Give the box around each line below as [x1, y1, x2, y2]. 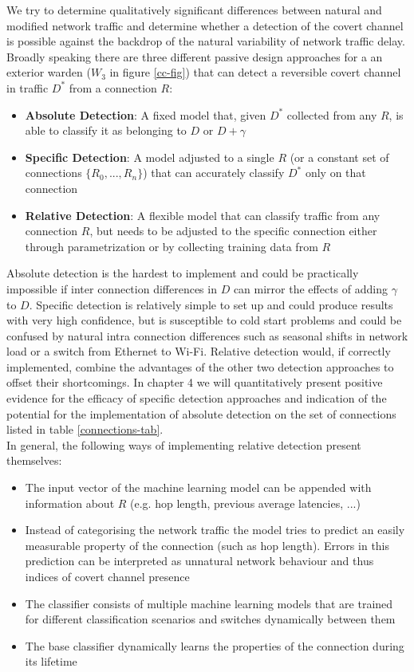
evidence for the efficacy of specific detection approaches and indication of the [6, 390, 387, 407]
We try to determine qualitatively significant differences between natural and [6, 2, 382, 18]
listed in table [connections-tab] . [6, 421, 164, 438]
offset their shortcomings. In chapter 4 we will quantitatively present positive [6, 374, 383, 391]
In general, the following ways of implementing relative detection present [6, 436, 361, 453]
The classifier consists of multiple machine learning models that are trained [25, 595, 393, 611]
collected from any [286, 106, 377, 123]
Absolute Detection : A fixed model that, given [25, 106, 266, 123]
